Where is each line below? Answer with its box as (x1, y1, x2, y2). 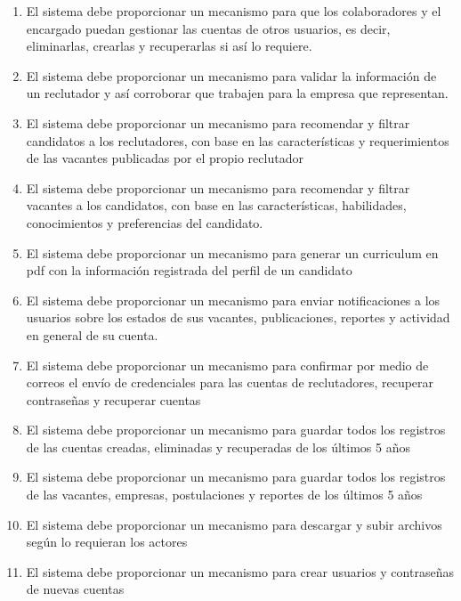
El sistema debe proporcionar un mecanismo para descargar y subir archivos (26, 515, 442, 533)
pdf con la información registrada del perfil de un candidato (26, 261, 352, 280)
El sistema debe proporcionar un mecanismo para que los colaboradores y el (26, 2, 441, 20)
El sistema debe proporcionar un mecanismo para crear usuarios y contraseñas (26, 562, 454, 581)
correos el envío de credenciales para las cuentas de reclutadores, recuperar (26, 373, 434, 392)
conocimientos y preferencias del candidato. (26, 213, 263, 231)
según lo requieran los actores (26, 532, 188, 551)
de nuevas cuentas (26, 580, 125, 598)
